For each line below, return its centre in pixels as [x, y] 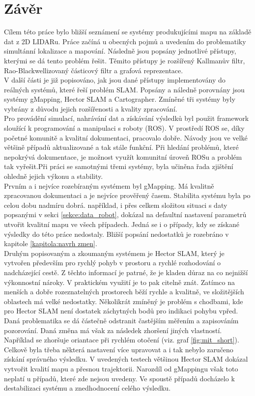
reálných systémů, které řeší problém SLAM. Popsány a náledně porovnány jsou [124, 89]
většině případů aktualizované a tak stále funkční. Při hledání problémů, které [121, 147]
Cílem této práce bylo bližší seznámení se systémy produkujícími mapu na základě [128, 32]
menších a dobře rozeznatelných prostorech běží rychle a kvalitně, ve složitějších [124, 292]
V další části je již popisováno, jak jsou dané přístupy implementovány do [115, 80]
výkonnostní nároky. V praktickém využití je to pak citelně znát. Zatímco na [119, 282]
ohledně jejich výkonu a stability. [54, 176]
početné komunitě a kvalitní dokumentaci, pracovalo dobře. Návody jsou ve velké [126, 137]
